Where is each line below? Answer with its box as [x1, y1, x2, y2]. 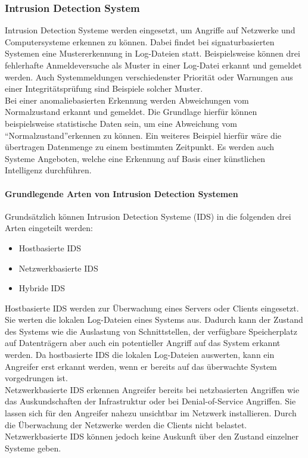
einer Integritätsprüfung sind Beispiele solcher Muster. [5, 82, 203, 95]
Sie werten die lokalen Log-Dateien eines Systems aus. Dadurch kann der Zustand [5, 313, 303, 326]
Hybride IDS [18, 282, 66, 294]
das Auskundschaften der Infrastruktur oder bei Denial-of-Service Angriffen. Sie [5, 395, 296, 407]
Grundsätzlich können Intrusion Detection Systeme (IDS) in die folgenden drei [5, 210, 291, 222]
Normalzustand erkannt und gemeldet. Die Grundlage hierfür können [5, 105, 257, 118]
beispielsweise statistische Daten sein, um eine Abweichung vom [5, 117, 237, 129]
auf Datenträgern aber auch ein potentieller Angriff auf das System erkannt [5, 337, 281, 349]
